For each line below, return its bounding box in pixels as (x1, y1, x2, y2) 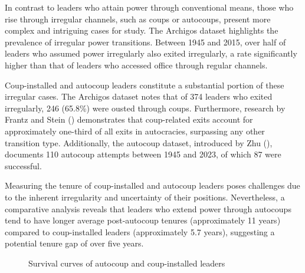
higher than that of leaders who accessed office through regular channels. (5, 58, 268, 71)
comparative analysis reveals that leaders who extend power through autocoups (5, 202, 291, 215)
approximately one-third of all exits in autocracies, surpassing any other (5, 124, 265, 137)
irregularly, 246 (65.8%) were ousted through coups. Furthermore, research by (5, 101, 286, 114)
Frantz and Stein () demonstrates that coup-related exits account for (5, 113, 253, 126)
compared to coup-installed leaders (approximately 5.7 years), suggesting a (5, 225, 275, 238)
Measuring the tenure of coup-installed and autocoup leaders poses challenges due (5, 179, 300, 192)
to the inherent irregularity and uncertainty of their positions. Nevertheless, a (5, 190, 285, 203)
